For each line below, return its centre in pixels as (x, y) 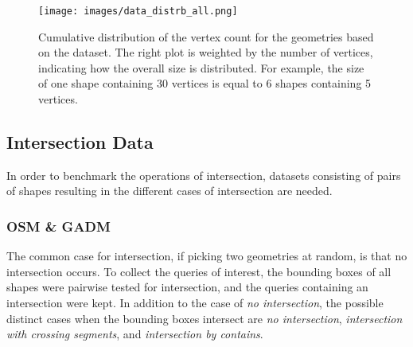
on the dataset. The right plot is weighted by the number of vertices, (206, 52)
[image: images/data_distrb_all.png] (138, 11)
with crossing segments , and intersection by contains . (135, 334)
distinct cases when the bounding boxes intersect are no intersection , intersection (205, 318)
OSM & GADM (58, 226)
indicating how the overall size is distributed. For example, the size (201, 67)
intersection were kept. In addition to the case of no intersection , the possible (195, 303)
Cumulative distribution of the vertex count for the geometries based (206, 36)
